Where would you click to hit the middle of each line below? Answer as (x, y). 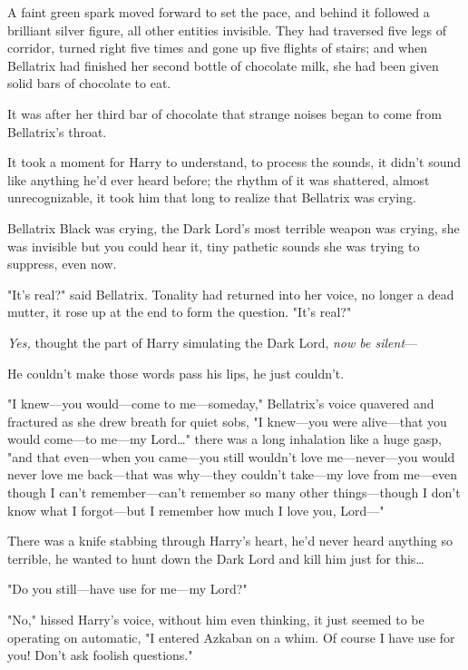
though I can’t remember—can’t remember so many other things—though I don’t (234, 493)
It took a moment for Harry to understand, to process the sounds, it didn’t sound (234, 162)
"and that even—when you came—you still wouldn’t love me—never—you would (231, 456)
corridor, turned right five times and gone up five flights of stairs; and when (217, 48)
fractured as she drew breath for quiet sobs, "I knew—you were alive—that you (227, 421)
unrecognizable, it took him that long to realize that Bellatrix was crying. (212, 197)
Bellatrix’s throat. (57, 131)
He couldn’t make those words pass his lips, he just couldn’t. (176, 373)
